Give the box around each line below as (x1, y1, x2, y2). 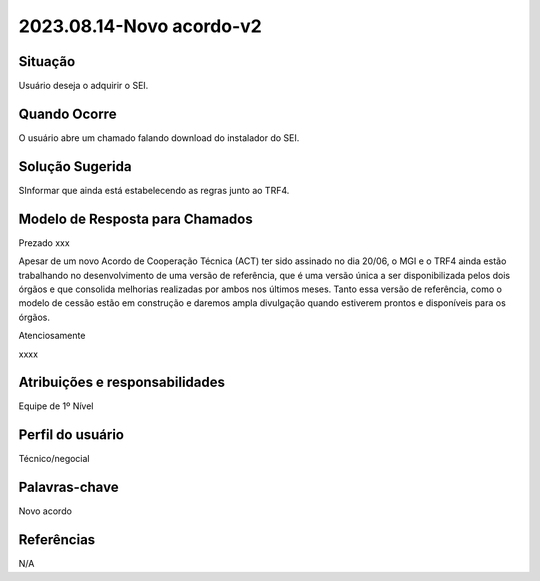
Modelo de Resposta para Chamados (18, 210, 254, 227)
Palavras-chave (18, 479, 119, 496)
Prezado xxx (18, 236, 70, 249)
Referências (18, 531, 96, 549)
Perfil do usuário (18, 426, 125, 444)
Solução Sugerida (18, 158, 132, 175)
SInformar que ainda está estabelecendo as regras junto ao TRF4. (18, 184, 290, 196)
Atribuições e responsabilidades (18, 374, 225, 391)
